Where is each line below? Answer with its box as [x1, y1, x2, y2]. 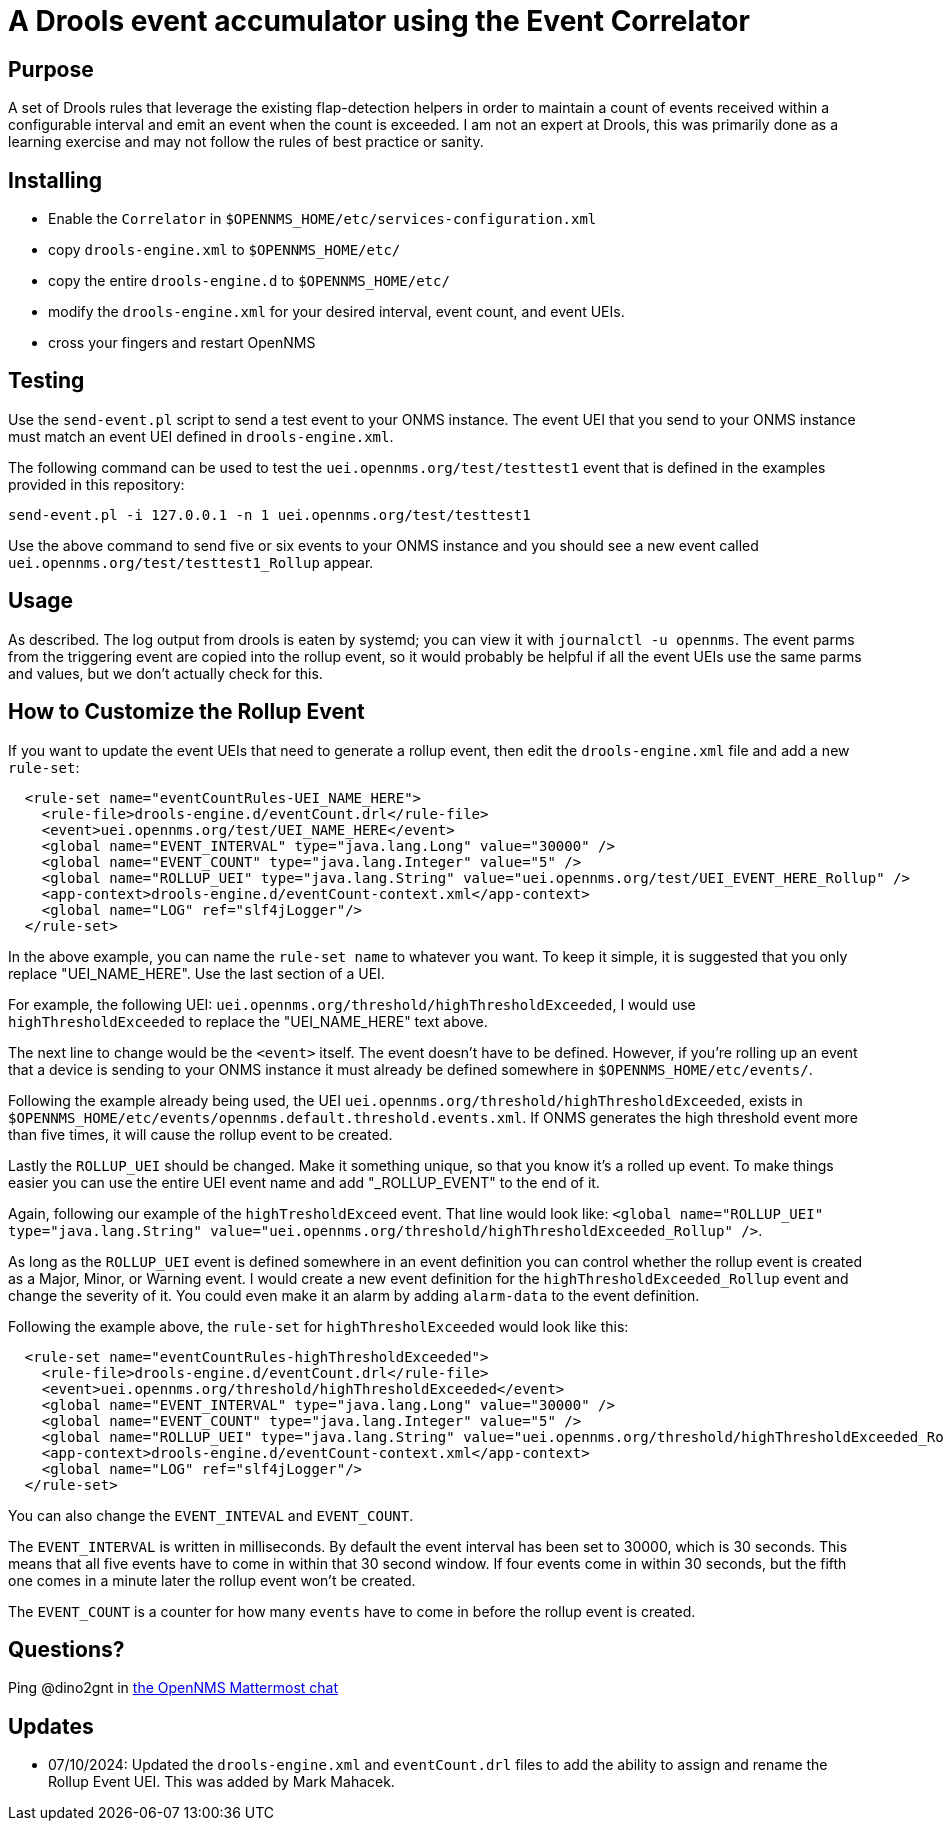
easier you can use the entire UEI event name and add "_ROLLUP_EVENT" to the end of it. [8, 1173, 600, 1191]
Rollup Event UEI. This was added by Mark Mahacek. [48, 1773, 395, 1791]
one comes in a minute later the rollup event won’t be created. [8, 1571, 416, 1589]
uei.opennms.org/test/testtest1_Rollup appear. [8, 553, 374, 571]
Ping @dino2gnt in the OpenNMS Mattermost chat [8, 1679, 339, 1697]
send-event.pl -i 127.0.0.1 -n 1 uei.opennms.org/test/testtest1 [8, 506, 531, 523]
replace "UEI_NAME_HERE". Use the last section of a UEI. [8, 964, 385, 982]
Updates [8, 1713, 94, 1739]
